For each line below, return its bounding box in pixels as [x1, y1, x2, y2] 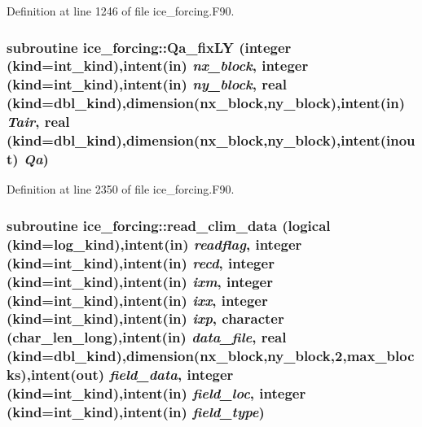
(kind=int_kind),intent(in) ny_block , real [7, 74, 288, 94]
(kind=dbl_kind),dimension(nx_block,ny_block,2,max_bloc [7, 346, 415, 366]
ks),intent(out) [7, 364, 105, 385]
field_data [109, 364, 178, 385]
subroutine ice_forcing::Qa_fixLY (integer [7, 37, 292, 57]
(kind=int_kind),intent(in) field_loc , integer [7, 383, 306, 403]
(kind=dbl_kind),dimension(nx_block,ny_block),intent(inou [7, 130, 415, 150]
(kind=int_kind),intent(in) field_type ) [7, 402, 265, 422]
